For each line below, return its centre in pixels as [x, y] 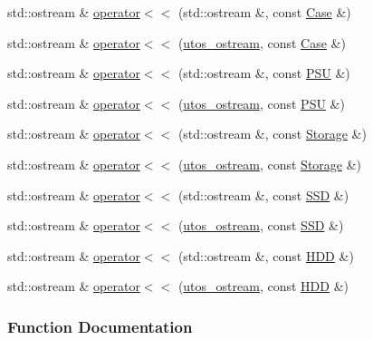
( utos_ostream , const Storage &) [270, 164]
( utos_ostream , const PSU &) [261, 103]
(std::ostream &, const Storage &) [272, 134]
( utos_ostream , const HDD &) [263, 286]
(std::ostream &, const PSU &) [264, 73]
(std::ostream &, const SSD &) [263, 194]
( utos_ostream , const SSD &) [261, 225]
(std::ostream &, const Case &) [264, 12]
